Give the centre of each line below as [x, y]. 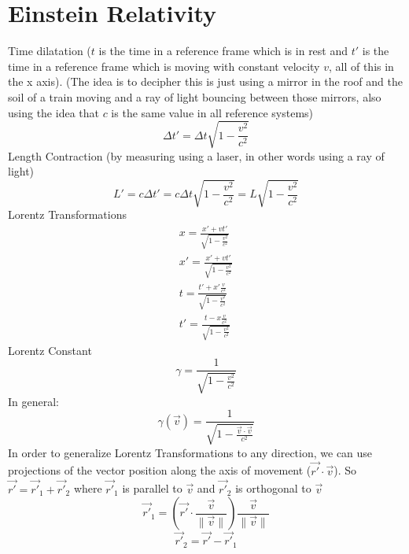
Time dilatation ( [50, 51]
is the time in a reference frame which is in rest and [223, 51]
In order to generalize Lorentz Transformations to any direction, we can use [190, 452]
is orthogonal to [273, 488]
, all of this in [361, 66]
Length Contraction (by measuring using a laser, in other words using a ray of [196, 155]
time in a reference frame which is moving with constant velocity [164, 66]
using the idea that [53, 112]
